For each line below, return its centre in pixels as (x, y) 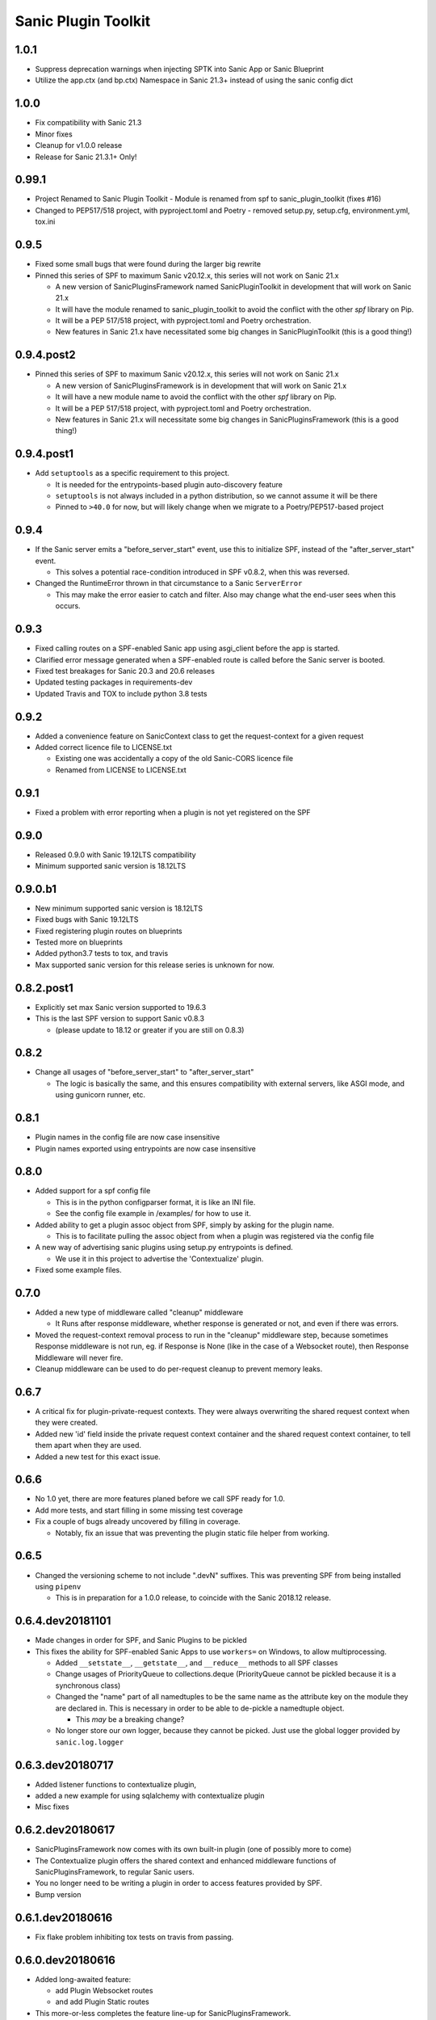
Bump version (58, 1894)
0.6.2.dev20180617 (65, 1830)
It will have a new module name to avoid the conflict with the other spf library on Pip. (196, 397)
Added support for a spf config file (93, 1191)
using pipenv (58, 1586)
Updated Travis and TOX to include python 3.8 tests (121, 693)
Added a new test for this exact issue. (98, 1456)
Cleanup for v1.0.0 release (79, 145)
